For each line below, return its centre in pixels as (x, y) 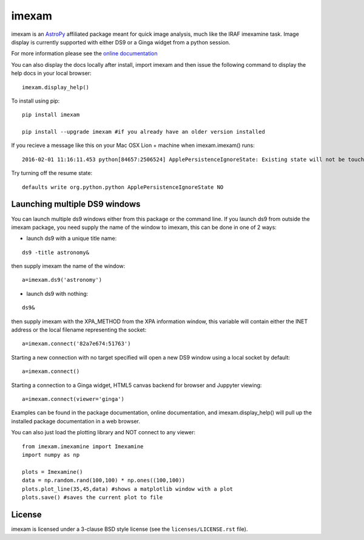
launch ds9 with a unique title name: (72, 238)
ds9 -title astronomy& (56, 252)
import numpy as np (51, 455)
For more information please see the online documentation (84, 53)
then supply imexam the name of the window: (68, 266)
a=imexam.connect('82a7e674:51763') (76, 344)
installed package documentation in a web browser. (76, 421)
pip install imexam (51, 115)
